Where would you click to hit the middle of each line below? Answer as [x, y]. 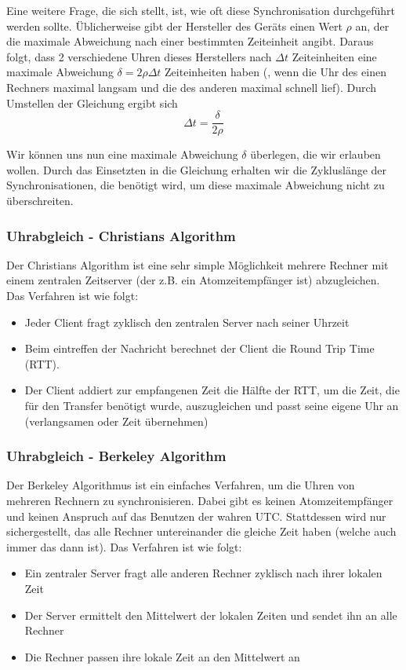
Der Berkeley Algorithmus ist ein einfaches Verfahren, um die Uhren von [181, 485]
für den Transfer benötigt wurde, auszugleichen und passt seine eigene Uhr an [212, 405]
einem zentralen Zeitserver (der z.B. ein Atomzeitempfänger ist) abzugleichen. [193, 280]
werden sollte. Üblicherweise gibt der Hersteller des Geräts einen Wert [174, 26]
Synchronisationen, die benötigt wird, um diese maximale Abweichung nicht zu [196, 185]
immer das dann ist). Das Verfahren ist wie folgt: [124, 546]
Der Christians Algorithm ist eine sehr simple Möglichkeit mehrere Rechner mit [198, 264]
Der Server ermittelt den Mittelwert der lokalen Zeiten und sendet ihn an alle [211, 615]
